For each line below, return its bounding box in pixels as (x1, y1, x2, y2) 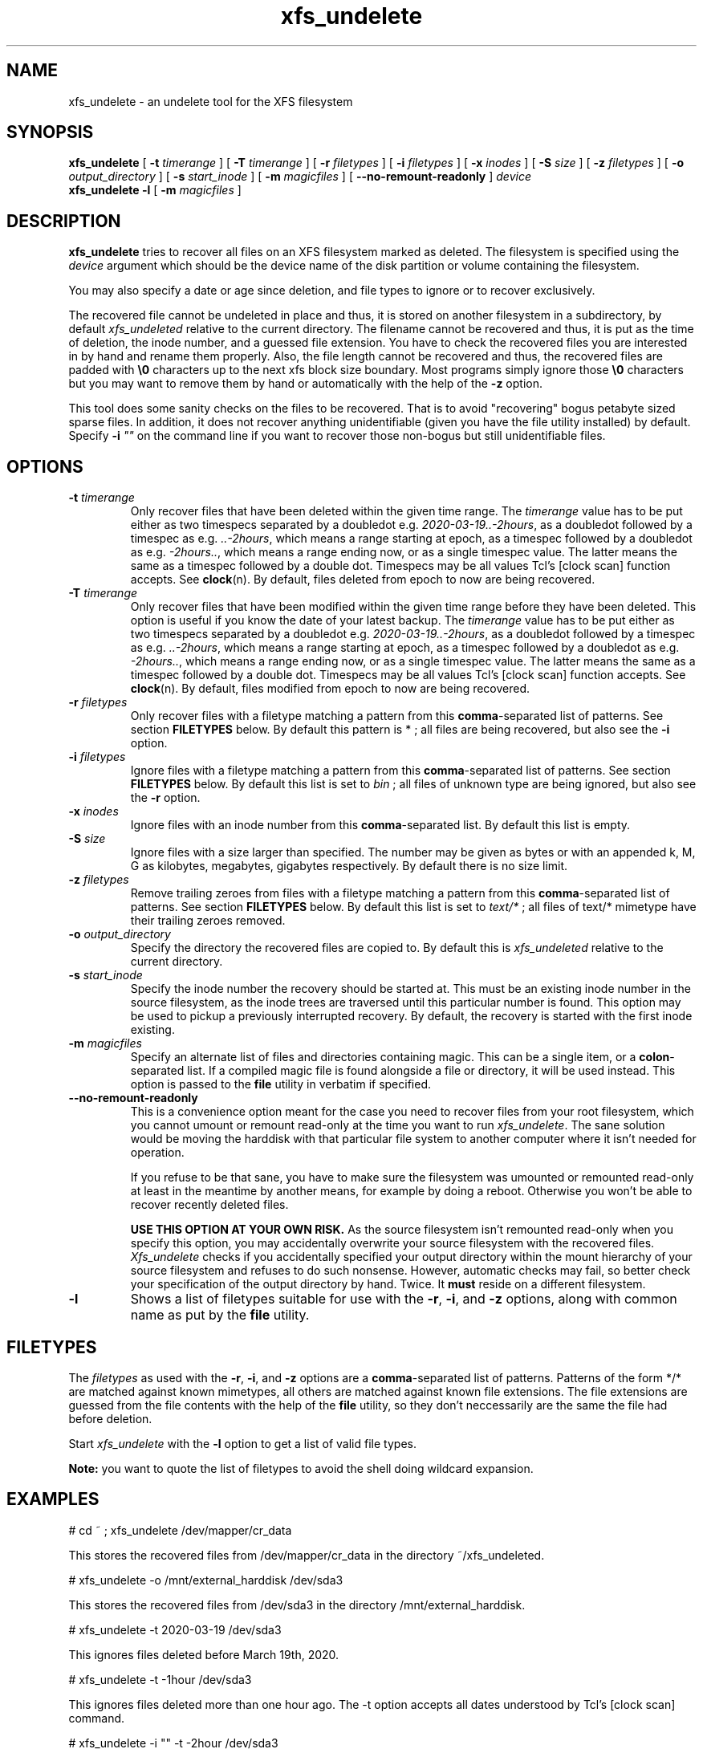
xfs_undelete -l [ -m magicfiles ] (68, 183, 242, 197)
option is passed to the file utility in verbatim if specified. (130, 1077, 432, 1092)
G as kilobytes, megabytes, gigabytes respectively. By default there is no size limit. (130, 859, 568, 873)
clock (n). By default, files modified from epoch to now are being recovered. (130, 681, 530, 696)
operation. (130, 1145, 185, 1160)
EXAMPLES (6, 1489, 100, 1510)
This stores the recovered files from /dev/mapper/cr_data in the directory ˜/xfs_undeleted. (68, 1548, 545, 1562)
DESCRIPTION (6, 210, 121, 231)
